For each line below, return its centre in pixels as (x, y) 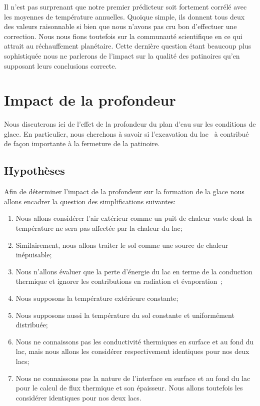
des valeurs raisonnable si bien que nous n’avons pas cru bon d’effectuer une (120, 26)
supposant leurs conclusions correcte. (60, 65)
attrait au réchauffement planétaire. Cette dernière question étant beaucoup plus (128, 46)
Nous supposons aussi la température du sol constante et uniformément (125, 315)
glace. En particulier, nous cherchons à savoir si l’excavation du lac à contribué (126, 133)
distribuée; (32, 325)
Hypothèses (34, 170)
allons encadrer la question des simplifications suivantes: (90, 201)
